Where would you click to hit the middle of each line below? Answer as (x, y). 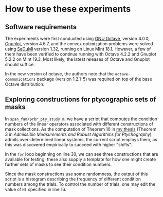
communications (20, 79)
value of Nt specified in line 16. (36, 189)
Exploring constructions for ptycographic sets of (81, 99)
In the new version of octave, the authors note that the (60, 74)
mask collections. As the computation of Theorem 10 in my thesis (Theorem (81, 129)
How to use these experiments (68, 9)
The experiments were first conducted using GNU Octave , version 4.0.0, (77, 38)
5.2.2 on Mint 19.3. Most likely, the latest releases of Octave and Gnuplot (77, 59)
